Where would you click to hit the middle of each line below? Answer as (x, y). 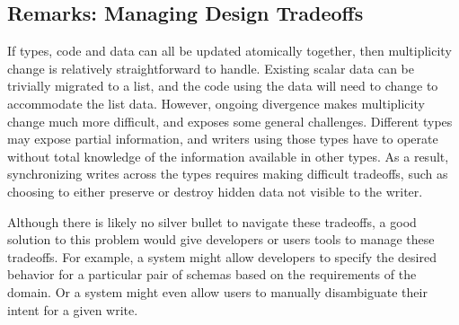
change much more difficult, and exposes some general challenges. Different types (230, 121)
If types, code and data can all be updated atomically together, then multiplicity (229, 51)
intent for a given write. (73, 309)
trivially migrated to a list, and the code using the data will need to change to (223, 86)
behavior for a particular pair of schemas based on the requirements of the (212, 274)
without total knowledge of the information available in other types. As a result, (228, 156)
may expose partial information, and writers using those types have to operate (223, 139)
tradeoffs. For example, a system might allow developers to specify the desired (222, 256)
